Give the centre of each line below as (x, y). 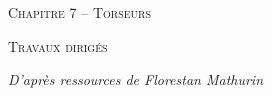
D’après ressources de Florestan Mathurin (136, 79)
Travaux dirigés (58, 45)
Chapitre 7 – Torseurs (79, 12)
